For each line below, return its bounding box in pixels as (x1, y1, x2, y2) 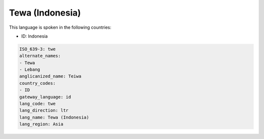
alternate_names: (19, 53, 61, 59)
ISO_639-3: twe (19, 46, 56, 52)
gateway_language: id (19, 94, 71, 99)
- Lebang (19, 67, 41, 73)
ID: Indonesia (21, 33, 48, 39)
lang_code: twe (19, 101, 56, 107)
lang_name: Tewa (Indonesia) (19, 115, 89, 120)
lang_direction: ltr (19, 108, 68, 113)
